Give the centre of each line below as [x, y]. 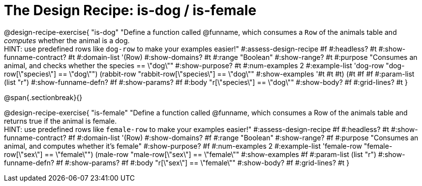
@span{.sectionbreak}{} [43, 97]
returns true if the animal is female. [60, 121]
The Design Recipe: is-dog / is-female [130, 10]
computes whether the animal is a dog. [67, 40]
